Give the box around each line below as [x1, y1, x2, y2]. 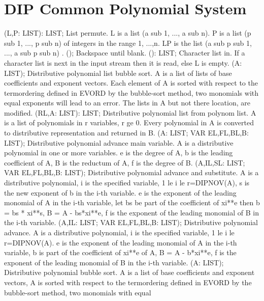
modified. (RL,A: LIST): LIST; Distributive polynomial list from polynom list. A [4, 107, 256, 118]
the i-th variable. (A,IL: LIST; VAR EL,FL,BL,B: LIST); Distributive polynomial [4, 217, 258, 228]
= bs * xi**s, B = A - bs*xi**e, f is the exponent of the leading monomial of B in [4, 207, 259, 217]
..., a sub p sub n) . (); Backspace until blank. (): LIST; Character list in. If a [4, 47, 245, 58]
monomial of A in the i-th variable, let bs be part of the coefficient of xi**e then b [4, 197, 260, 208]
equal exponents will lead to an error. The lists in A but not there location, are [4, 97, 250, 108]
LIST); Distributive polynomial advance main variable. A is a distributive [4, 137, 234, 148]
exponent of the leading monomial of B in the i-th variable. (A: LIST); [4, 257, 224, 267]
